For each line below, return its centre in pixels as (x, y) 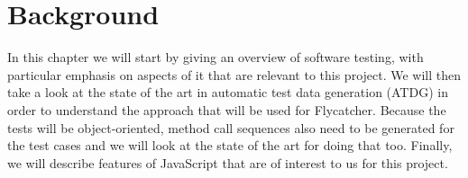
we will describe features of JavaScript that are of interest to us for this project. (228, 162)
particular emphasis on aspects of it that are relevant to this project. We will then (234, 74)
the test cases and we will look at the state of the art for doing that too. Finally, (230, 145)
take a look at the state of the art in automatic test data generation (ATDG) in (228, 92)
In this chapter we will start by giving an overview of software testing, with (216, 57)
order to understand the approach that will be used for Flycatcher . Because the (227, 109)
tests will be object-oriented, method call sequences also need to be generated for (231, 127)
